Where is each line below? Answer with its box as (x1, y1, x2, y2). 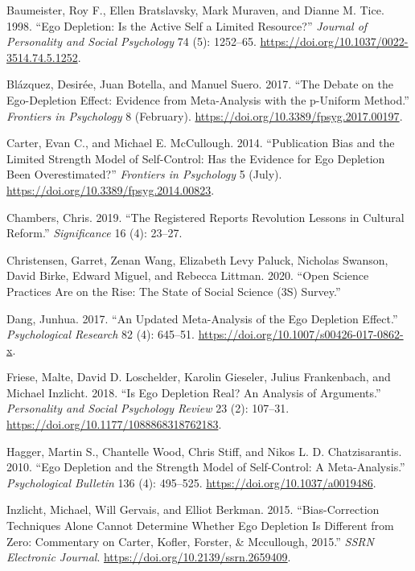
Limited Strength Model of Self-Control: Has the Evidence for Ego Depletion (6, 150, 385, 166)
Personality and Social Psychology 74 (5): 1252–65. (6, 33, 257, 50)
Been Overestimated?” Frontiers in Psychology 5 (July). (6, 166, 282, 183)
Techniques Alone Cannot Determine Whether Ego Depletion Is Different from (6, 517, 394, 534)
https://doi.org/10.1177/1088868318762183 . (6, 416, 222, 433)
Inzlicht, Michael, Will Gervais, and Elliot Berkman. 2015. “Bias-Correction (6, 501, 380, 518)
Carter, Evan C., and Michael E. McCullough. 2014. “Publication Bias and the (6, 134, 395, 151)
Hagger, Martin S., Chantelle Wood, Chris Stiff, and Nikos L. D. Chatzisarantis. (6, 442, 402, 459)
